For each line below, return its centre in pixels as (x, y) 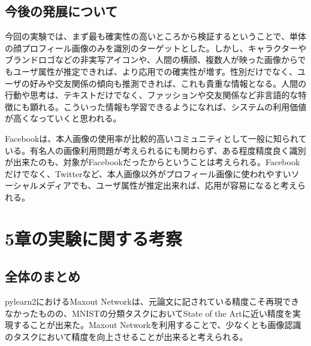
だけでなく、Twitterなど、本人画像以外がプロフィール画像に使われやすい (148, 173)
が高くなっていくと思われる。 (63, 118)
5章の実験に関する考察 (94, 238)
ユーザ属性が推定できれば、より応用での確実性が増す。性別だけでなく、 (155, 71)
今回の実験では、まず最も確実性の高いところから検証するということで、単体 (156, 36)
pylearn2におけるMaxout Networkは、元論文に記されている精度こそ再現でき (152, 301)
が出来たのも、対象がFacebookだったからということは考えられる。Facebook (153, 162)
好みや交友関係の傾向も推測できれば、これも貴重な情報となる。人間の (168, 83)
